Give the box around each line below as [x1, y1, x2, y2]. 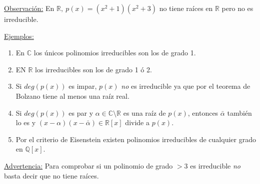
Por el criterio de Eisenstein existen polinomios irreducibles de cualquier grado [15, 134, 256, 144]
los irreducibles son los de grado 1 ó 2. [35, 64, 152, 74]
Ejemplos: [4, 30, 34, 41]
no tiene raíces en [159, 3, 213, 13]
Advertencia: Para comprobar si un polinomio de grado [4, 160, 173, 171]
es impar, [68, 81, 97, 91]
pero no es [221, 3, 253, 13]
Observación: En [4, 3, 54, 13]
